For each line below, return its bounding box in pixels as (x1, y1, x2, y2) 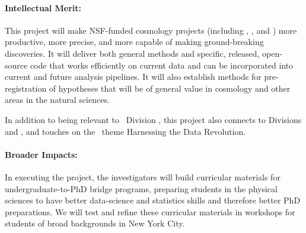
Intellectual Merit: (5, 1, 82, 14)
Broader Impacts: (5, 148, 78, 160)
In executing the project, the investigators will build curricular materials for (5, 170, 280, 183)
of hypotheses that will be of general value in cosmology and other (49, 82, 291, 94)
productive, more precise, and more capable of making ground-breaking (5, 35, 264, 48)
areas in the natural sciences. (5, 93, 110, 106)
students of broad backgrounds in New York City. (5, 217, 185, 229)
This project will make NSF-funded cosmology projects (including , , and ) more (5, 24, 297, 36)
